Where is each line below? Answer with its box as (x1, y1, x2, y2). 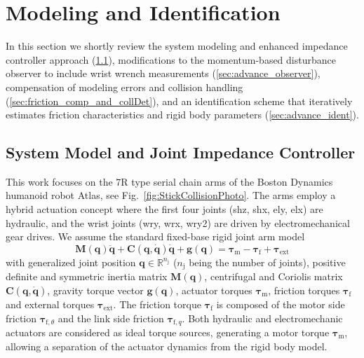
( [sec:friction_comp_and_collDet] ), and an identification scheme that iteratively (6, 93, 353, 108)
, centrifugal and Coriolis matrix (204, 269, 343, 284)
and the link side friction (58, 310, 164, 325)
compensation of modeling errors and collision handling (6, 79, 243, 94)
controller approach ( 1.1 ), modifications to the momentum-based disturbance (6, 52, 336, 67)
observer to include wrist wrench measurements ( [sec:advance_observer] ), (6, 66, 321, 81)
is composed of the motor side (216, 296, 345, 311)
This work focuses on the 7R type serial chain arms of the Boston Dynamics (6, 174, 333, 188)
